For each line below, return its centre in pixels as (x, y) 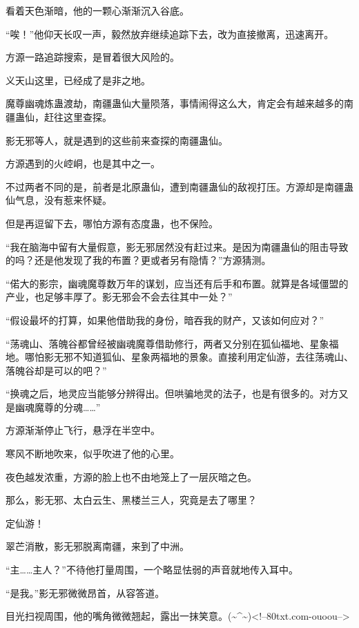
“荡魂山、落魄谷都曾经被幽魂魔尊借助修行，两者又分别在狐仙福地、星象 (167, 343)
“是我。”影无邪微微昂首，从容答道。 (85, 592)
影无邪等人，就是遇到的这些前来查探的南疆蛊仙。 (117, 140)
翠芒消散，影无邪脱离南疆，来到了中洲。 (97, 546)
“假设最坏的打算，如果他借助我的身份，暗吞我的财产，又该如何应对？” (165, 320)
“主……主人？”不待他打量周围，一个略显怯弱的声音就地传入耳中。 (152, 570)
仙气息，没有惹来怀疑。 (59, 200)
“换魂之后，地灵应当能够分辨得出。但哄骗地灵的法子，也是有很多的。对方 (172, 393)
